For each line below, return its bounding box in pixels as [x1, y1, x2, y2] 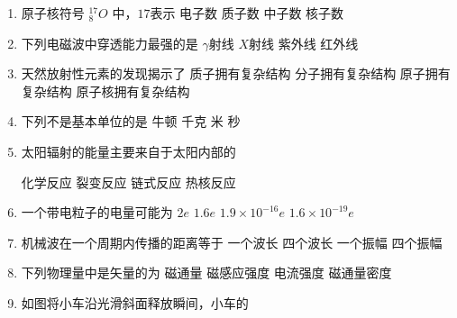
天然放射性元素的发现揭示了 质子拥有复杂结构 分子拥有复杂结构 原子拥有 [21, 64, 451, 83]
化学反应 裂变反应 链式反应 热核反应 [21, 172, 236, 191]
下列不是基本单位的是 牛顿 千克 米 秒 [21, 112, 241, 131]
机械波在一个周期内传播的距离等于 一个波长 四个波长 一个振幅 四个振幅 [21, 232, 443, 251]
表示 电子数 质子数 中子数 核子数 [150, 4, 344, 22]
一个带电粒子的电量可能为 [21, 203, 173, 222]
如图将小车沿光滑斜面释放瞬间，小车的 [21, 293, 249, 312]
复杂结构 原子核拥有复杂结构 [21, 81, 190, 100]
